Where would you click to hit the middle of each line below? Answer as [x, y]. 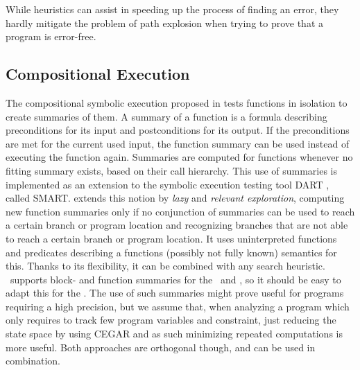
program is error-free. [51, 36]
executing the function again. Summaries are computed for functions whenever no [179, 157]
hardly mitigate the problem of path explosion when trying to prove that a [164, 23]
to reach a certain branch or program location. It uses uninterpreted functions [171, 238]
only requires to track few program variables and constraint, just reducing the [171, 320]
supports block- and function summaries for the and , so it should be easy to [175, 279]
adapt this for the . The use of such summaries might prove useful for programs [175, 293]
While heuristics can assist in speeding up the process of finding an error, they [172, 9]
